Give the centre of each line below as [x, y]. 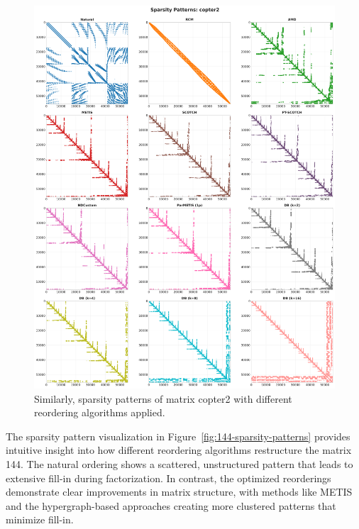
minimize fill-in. [40, 519]
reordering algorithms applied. [100, 412]
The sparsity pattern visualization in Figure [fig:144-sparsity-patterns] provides [178, 436]
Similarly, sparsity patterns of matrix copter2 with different [163, 398]
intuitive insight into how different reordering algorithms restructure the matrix [179, 450]
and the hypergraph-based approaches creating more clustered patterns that [171, 505]
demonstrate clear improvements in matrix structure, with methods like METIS [179, 492]
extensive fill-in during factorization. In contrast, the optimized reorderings [169, 478]
